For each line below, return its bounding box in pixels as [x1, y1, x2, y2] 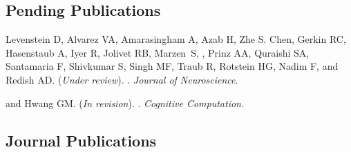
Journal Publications [6, 129, 157, 151]
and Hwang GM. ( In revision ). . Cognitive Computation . [6, 95, 244, 110]
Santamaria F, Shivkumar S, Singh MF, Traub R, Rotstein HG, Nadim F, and [6, 59, 339, 73]
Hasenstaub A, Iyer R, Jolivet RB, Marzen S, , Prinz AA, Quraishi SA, [6, 45, 310, 59]
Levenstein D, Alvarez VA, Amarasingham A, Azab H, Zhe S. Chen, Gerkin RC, [6, 32, 346, 46]
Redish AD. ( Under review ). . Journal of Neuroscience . [6, 72, 238, 86]
